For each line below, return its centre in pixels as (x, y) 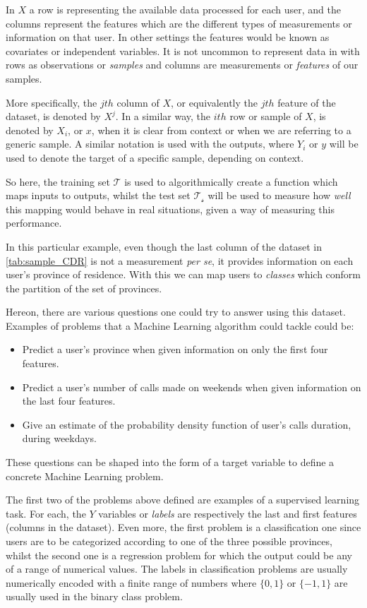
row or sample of (266, 116)
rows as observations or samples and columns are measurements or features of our (182, 65)
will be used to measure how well (279, 195)
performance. (34, 223)
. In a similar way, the (163, 116)
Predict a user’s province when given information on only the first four (175, 349)
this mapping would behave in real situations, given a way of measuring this (170, 209)
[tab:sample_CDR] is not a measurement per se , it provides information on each (180, 260)
